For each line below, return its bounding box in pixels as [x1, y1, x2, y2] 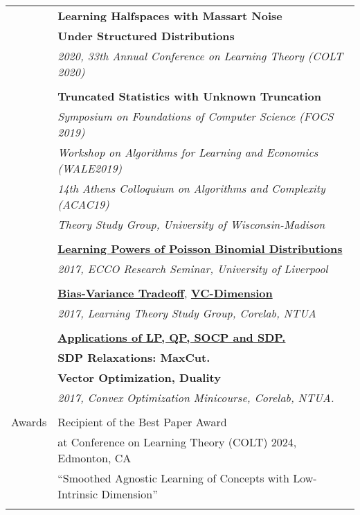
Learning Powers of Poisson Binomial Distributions [57, 241, 343, 256]
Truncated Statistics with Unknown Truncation [57, 88, 321, 104]
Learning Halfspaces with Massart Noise [57, 8, 282, 24]
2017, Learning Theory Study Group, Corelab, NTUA [57, 305, 316, 321]
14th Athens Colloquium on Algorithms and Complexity [57, 180, 325, 196]
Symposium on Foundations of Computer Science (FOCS [57, 108, 334, 124]
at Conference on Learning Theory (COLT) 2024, [57, 434, 297, 450]
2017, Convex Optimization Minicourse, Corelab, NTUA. [57, 390, 334, 405]
